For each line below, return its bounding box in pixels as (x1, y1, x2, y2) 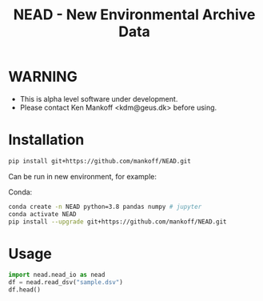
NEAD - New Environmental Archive (13, 6, 256, 24)
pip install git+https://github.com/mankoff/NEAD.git (8, 157, 192, 165)
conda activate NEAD (8, 210, 78, 218)
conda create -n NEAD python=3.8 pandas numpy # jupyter (8, 203, 202, 211)
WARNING (8, 68, 78, 86)
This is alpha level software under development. (19, 94, 178, 103)
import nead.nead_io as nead (8, 271, 106, 279)
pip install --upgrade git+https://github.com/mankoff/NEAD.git (8, 218, 227, 226)
